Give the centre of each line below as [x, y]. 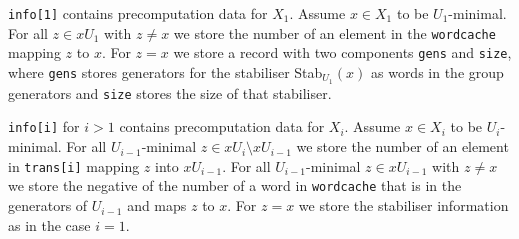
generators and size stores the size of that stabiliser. [170, 92]
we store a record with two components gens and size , [342, 52]
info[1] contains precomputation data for [138, 13]
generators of [48, 205]
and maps [157, 205]
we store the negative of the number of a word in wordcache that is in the [235, 185]
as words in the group [437, 71]
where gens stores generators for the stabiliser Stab [165, 71]
